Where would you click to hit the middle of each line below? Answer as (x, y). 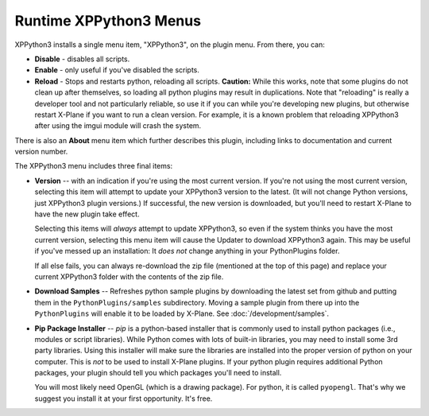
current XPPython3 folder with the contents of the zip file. (129, 276)
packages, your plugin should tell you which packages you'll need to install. (158, 373)
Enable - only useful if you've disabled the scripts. (117, 70)
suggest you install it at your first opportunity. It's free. (124, 399)
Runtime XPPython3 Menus (108, 21)
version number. (41, 152)
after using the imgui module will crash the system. (118, 126)
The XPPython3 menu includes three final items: (94, 166)
